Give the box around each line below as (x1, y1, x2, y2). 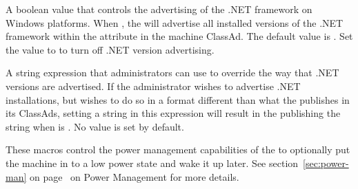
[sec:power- (303, 155, 349, 170)
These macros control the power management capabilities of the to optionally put (6, 142, 350, 157)
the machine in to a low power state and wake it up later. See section (6, 155, 299, 170)
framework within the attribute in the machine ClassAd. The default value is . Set (6, 29, 353, 43)
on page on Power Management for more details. (30, 169, 239, 184)
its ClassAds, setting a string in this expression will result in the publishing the (6, 106, 341, 120)
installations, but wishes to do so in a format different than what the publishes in (6, 92, 350, 107)
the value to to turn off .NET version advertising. (6, 42, 215, 56)
